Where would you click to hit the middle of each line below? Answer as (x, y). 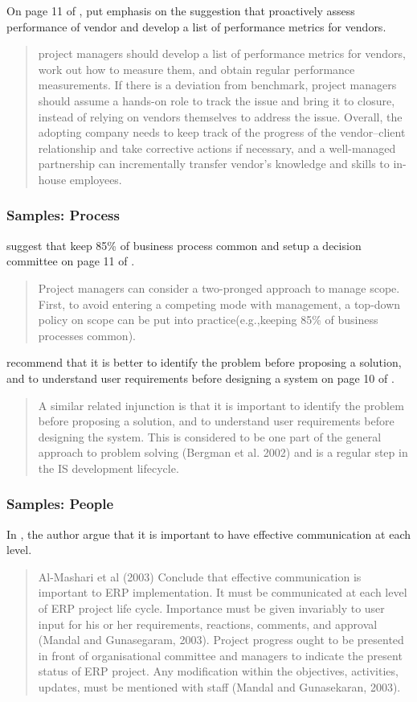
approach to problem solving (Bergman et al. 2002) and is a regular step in (223, 452)
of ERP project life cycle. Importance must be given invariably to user (211, 608)
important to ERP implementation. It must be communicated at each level (223, 592)
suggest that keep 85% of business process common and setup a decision (184, 245)
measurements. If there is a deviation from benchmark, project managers (217, 85)
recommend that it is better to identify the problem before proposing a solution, (204, 362)
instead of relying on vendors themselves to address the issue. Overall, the (220, 116)
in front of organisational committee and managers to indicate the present (220, 655)
